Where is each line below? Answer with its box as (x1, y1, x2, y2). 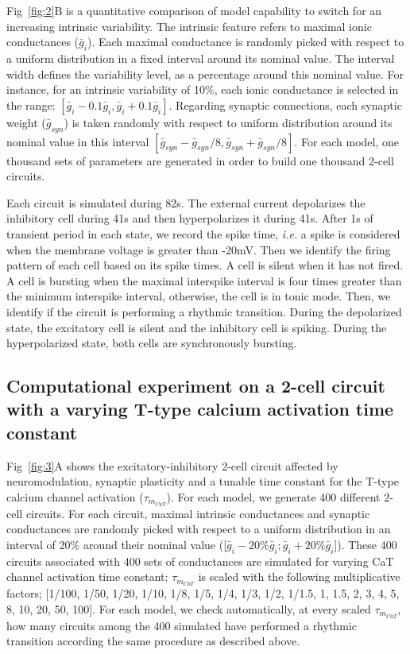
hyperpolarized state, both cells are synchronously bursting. (6, 335, 297, 351)
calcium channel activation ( (6, 488, 144, 505)
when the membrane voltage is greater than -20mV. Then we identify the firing (6, 241, 391, 257)
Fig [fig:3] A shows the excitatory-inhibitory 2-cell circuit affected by (6, 457, 338, 474)
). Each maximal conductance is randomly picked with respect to (87, 33, 404, 50)
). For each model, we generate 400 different (166, 488, 381, 505)
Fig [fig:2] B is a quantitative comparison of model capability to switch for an (6, 2, 382, 18)
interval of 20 (6, 536, 71, 552)
